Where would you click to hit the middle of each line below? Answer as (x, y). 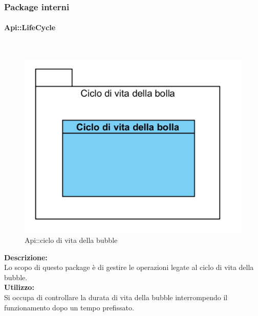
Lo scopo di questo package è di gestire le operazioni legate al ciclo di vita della (129, 267)
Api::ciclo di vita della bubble (71, 240)
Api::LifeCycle (30, 27)
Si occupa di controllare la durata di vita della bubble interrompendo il (116, 297)
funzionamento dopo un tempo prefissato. (69, 307)
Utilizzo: (19, 287)
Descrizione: (26, 257)
